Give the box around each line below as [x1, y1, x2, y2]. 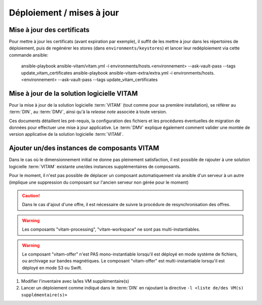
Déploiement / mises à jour [9, 7, 119, 18]
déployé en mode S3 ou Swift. [22, 265, 82, 271]
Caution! [22, 193, 40, 198]
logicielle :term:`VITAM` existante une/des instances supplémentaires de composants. [9, 163, 181, 169]
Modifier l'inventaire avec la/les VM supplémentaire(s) [21, 278, 130, 284]
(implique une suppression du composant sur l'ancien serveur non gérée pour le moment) [9, 179, 189, 185]
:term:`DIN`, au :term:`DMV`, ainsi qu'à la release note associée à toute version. [9, 109, 167, 115]
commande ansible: [9, 52, 49, 58]
